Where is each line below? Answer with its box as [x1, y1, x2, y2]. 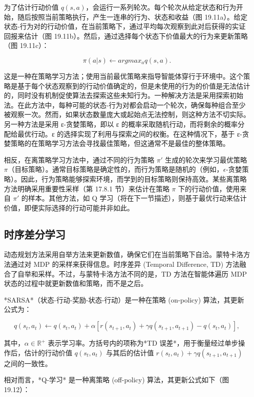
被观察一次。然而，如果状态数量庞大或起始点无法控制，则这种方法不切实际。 [4, 109, 250, 119]
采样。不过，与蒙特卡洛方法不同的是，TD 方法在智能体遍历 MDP [38, 268, 247, 279]
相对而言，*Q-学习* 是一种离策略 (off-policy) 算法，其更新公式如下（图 [4, 374, 229, 385]
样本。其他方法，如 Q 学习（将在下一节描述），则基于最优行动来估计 [28, 193, 247, 203]
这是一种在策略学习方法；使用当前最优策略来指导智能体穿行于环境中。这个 [4, 70, 243, 81]
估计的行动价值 [24, 347, 72, 357]
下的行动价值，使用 [178, 183, 240, 193]
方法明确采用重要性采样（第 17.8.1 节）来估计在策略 [4, 183, 170, 193]
